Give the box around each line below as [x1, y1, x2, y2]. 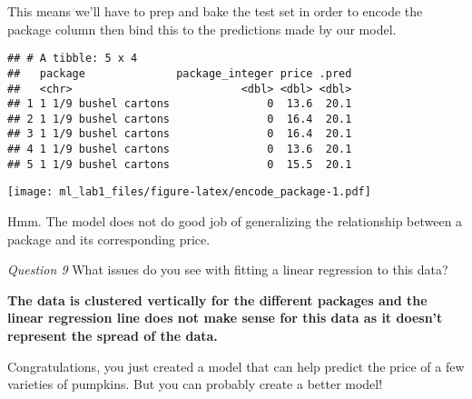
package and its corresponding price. [7, 229, 211, 248]
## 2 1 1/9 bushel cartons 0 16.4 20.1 [7, 112, 352, 125]
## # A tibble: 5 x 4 [7, 52, 138, 65]
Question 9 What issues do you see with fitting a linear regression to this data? [7, 260, 448, 279]
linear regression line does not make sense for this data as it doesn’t [7, 308, 443, 327]
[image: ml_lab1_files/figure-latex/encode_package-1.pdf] [7, 185, 371, 199]
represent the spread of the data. [7, 326, 218, 345]
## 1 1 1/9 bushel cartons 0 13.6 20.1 [7, 97, 352, 111]
